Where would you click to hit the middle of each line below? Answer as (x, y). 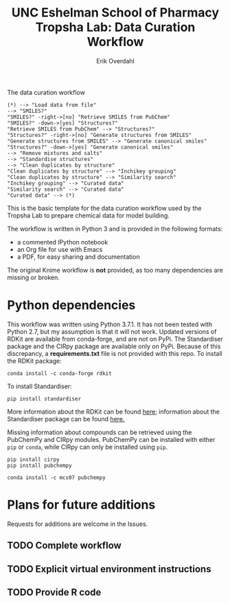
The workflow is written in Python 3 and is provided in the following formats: (115, 229)
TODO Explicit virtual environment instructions (109, 569)
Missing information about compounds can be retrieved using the (100, 432)
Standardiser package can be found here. (66, 419)
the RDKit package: (34, 361)
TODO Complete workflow (64, 546)
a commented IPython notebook (62, 242)
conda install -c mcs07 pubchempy (57, 477)
